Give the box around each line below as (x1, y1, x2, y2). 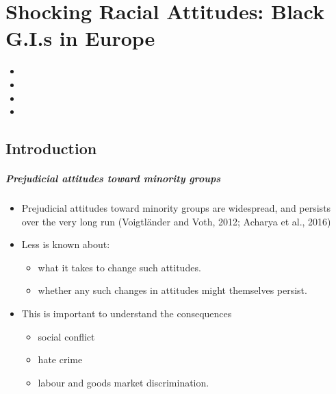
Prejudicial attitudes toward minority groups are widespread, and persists (21, 201, 331, 215)
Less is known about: (21, 237, 110, 251)
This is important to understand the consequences (21, 306, 232, 320)
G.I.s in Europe (5, 24, 155, 52)
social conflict (38, 329, 95, 343)
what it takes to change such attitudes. (38, 260, 201, 274)
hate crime (38, 352, 83, 367)
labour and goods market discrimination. (38, 375, 209, 389)
